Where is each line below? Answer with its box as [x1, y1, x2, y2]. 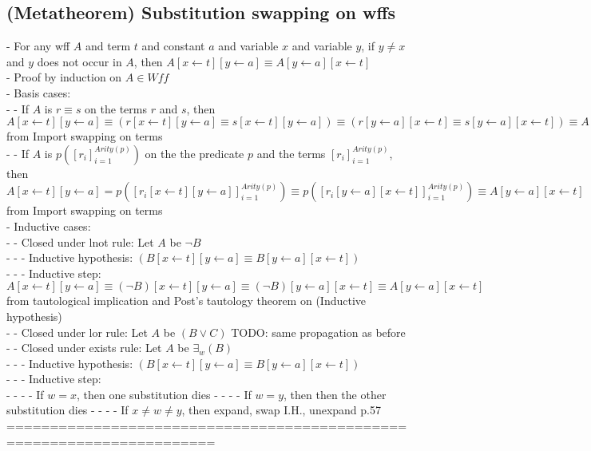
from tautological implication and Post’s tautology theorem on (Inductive [6, 292, 367, 309]
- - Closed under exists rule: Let [6, 339, 162, 356]
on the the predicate [145, 144, 244, 161]
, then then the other [284, 386, 387, 402]
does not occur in [37, 53, 122, 69]
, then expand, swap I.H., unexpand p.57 [181, 402, 381, 418]
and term [85, 38, 131, 54]
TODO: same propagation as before [231, 323, 406, 340]
